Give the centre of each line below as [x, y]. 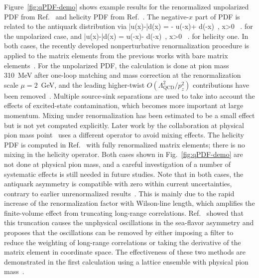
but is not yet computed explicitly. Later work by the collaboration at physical [124, 125]
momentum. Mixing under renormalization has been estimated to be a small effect [129, 115]
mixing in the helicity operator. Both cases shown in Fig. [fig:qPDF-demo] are [124, 154]
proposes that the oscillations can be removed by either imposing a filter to [119, 232]
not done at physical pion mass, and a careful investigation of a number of [118, 164]
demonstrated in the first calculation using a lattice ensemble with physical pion [126, 261]
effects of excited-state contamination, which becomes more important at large [124, 105]
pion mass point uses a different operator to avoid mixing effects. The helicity [124, 135]
